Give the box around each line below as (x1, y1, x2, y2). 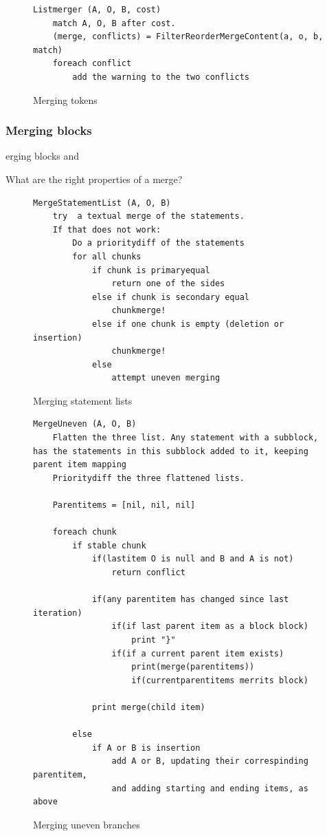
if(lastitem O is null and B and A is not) (91, 554, 294, 564)
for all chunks (72, 251, 142, 261)
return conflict (111, 568, 185, 577)
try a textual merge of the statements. (52, 211, 245, 222)
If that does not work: (52, 224, 161, 235)
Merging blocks (5, 122, 92, 139)
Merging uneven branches (33, 817, 140, 831)
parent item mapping (33, 460, 127, 470)
